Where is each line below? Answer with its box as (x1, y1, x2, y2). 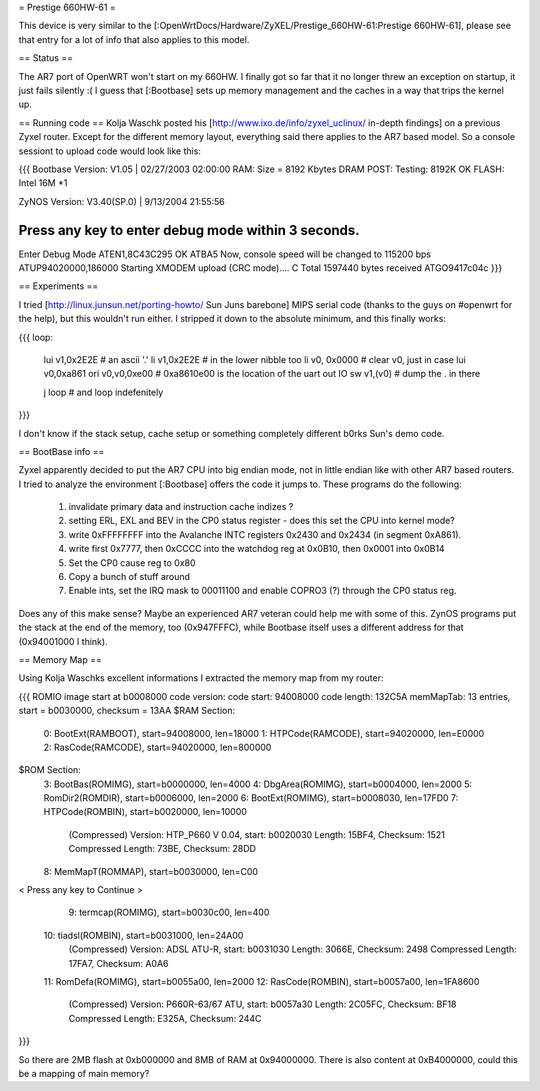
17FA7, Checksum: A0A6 (68, 957, 169, 969)
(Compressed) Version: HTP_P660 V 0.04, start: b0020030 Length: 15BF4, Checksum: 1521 (68, 828, 445, 840)
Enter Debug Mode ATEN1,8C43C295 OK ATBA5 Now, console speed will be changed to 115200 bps (18, 248, 432, 260)
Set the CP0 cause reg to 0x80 (68, 556, 196, 569)
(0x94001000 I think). (18, 635, 109, 647)
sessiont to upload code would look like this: (18, 145, 202, 157)
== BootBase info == (18, 445, 105, 457)
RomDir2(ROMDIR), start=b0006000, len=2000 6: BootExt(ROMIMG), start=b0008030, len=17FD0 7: (43, 792, 459, 804)
